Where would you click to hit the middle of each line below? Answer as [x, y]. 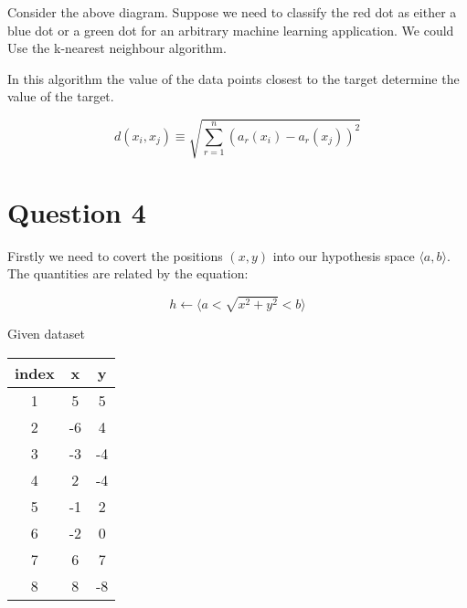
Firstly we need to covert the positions [115, 255]
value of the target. [61, 96]
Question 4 [77, 211]
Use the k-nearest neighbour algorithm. [117, 48]
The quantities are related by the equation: [128, 273]
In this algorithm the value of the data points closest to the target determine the [233, 78]
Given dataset [46, 334]
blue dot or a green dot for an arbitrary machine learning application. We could [231, 30]
